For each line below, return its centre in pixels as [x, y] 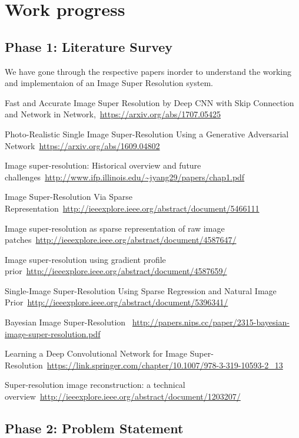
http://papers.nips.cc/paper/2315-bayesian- [211, 322]
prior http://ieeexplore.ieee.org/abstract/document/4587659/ [116, 271]
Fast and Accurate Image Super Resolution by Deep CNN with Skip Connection [149, 102]
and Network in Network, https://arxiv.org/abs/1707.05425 [113, 114]
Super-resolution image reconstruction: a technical [95, 385]
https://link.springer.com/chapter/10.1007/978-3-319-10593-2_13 [165, 365]
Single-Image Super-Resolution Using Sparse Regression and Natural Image [141, 290]
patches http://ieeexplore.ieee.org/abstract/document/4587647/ [121, 240]
